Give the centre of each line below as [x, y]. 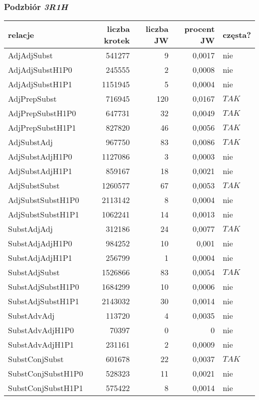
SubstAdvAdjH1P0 [41, 330]
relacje [21, 34]
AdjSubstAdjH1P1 [40, 171]
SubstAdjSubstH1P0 [44, 287]
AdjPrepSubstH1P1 [42, 128]
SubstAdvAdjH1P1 [41, 345]
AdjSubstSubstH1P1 [44, 214]
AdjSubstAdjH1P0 [40, 157]
